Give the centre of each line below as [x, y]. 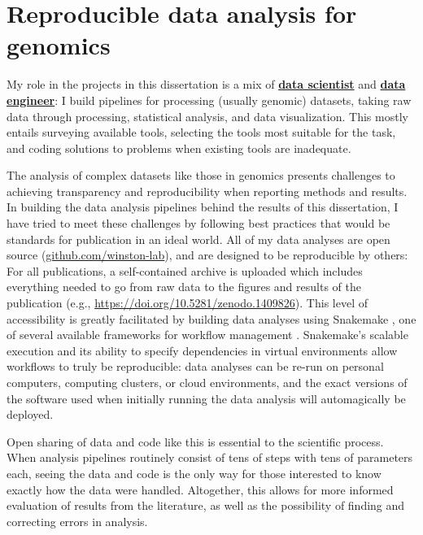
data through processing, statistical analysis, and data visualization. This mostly [207, 116]
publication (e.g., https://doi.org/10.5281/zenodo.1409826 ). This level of [187, 303]
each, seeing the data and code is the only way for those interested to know [194, 473]
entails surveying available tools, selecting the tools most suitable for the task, [201, 132]
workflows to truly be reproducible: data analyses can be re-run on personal [195, 366]
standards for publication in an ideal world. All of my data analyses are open [198, 239]
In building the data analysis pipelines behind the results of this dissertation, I [203, 207]
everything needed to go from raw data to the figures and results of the [184, 287]
